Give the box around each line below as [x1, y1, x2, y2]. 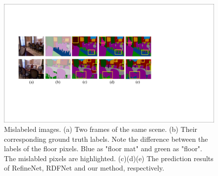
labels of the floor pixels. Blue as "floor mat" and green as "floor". [4, 143, 202, 154]
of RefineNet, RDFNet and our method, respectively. [4, 163, 164, 173]
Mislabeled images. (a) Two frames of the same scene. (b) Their [4, 124, 198, 134]
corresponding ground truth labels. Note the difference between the [4, 133, 208, 144]
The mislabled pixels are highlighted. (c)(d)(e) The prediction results [4, 153, 214, 163]
